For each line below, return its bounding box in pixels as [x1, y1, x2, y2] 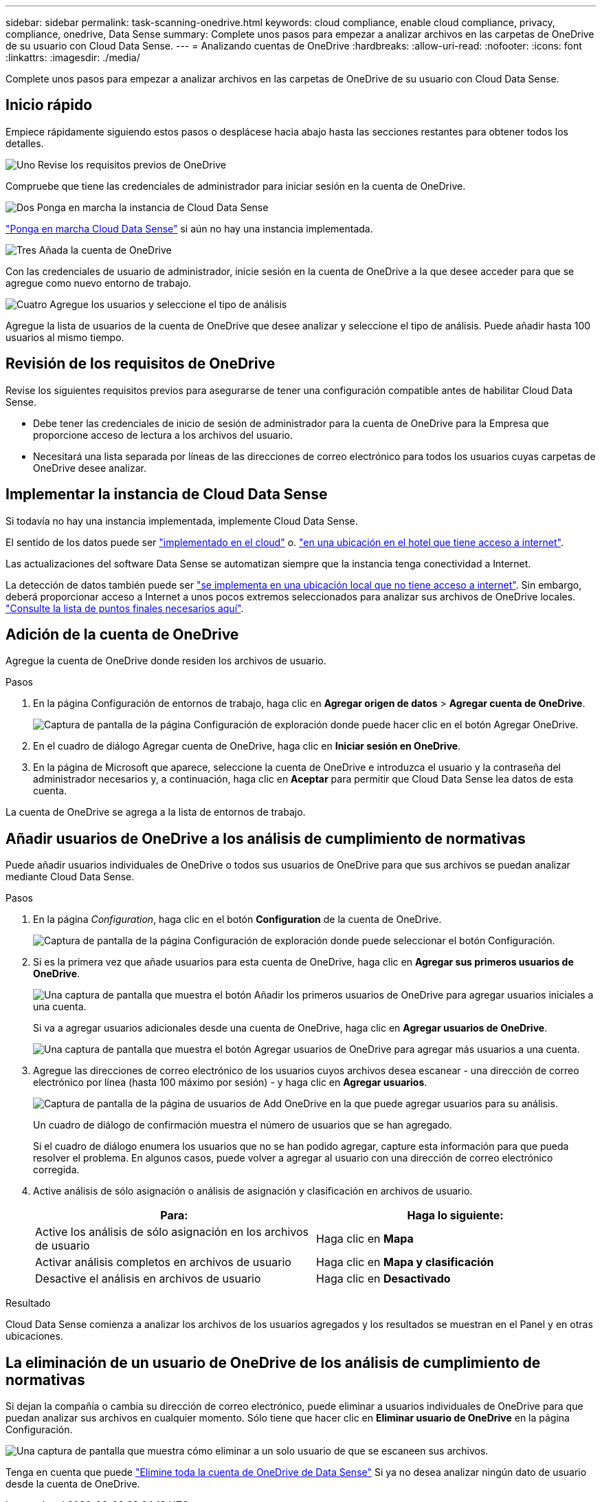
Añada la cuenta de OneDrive [38, 243, 172, 256]
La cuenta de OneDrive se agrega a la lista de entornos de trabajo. [5, 806, 306, 818]
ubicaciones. [5, 1330, 63, 1342]
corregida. [33, 1164, 80, 1176]
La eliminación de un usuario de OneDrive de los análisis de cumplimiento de [5, 1353, 541, 1371]
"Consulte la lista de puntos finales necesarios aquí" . [5, 602, 244, 614]
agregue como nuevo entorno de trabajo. [5, 276, 192, 289]
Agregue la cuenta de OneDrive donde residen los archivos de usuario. [5, 655, 326, 667]
